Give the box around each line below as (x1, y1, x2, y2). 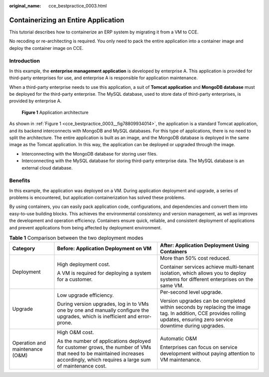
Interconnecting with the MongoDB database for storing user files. (21, 151, 158, 157)
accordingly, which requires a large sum (57, 357, 151, 364)
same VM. (160, 282, 184, 289)
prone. (57, 319, 72, 326)
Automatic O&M (160, 335, 197, 342)
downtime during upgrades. (160, 322, 225, 329)
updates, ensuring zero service (160, 316, 233, 323)
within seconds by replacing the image (160, 304, 251, 311)
